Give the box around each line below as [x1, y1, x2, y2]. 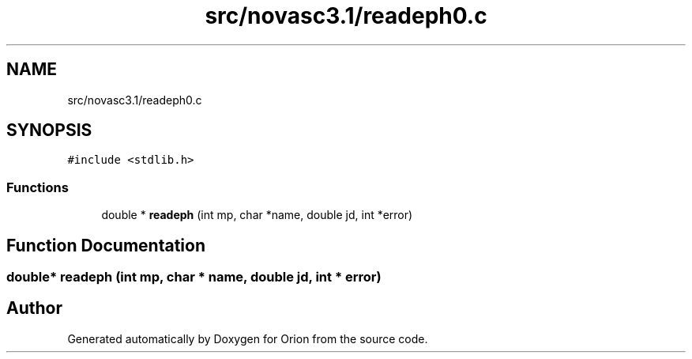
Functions [6, 179, 69, 195]
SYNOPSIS [6, 120, 92, 141]
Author [6, 298, 62, 319]
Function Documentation [6, 235, 205, 255]
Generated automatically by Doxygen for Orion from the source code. [67, 331, 428, 346]
